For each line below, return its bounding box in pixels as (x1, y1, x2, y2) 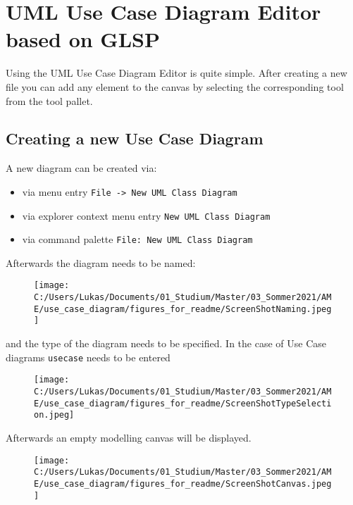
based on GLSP (6, 25, 160, 54)
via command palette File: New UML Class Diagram (22, 232, 253, 247)
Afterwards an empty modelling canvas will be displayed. (6, 430, 252, 444)
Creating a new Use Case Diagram (6, 127, 264, 149)
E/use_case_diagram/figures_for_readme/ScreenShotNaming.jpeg (34, 304, 332, 314)
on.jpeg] (34, 410, 75, 420)
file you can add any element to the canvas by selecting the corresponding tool (6, 79, 344, 94)
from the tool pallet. (6, 93, 93, 108)
